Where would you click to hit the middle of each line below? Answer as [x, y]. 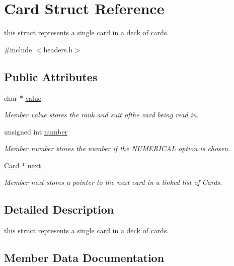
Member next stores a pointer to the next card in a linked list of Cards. [113, 182]
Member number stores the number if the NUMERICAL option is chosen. [117, 148]
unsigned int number [36, 131]
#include [18, 49]
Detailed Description [59, 209]
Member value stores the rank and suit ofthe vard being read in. [102, 115]
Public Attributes [51, 76]
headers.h [58, 49]
